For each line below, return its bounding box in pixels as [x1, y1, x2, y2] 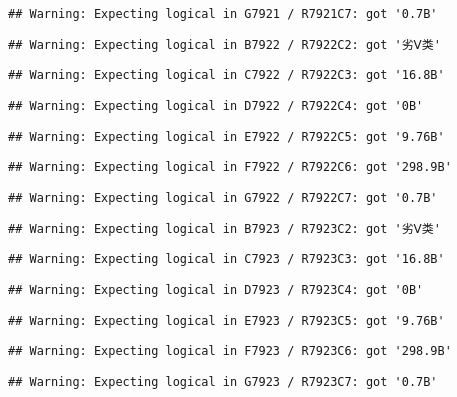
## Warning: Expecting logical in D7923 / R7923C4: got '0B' [8, 282, 424, 297]
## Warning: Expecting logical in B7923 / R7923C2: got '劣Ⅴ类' [8, 221, 441, 236]
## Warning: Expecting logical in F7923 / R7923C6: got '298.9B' [8, 344, 452, 359]
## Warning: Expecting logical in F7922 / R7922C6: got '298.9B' [8, 160, 452, 175]
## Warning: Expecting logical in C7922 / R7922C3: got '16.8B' [8, 68, 445, 83]
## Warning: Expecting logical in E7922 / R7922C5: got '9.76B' [8, 129, 445, 144]
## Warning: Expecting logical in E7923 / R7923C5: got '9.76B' [8, 313, 445, 328]
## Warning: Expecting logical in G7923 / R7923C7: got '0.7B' [8, 374, 438, 389]
